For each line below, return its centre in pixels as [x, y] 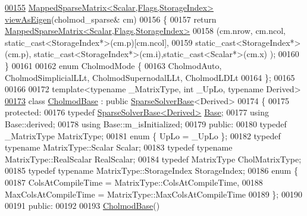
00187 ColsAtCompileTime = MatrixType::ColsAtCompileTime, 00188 [134, 182]
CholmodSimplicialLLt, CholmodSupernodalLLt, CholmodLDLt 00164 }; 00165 [150, 77]
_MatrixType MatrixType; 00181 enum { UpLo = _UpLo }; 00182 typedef [143, 135]
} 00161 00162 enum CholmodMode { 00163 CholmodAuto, [113, 65]
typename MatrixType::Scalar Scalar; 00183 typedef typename [119, 147]
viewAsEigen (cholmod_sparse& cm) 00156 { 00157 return [111, 19]
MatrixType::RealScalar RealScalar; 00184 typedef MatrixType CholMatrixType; [153, 159]
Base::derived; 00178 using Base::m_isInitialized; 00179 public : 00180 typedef [146, 123]
